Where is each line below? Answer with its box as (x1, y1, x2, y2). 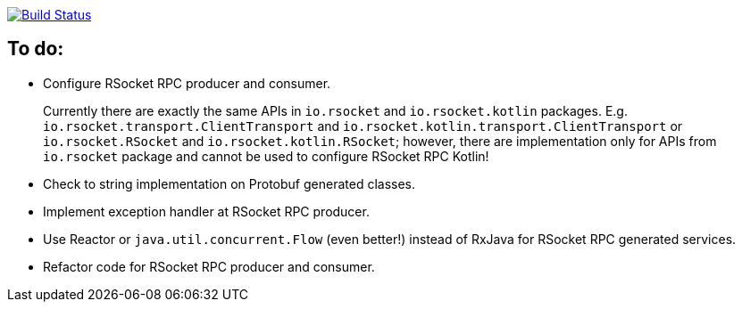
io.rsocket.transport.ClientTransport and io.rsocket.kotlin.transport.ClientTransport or (43, 118, 683, 134)
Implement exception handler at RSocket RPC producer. (43, 203, 370, 219)
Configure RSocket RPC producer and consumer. (43, 75, 331, 91)
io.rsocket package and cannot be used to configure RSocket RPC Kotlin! (43, 148, 489, 164)
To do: (7, 37, 64, 61)
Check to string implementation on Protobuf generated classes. (43, 175, 416, 191)
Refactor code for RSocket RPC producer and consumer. (43, 258, 375, 274)
